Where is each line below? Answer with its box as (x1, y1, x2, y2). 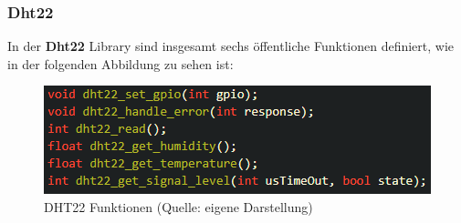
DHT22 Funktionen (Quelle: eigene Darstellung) (44, 198, 313, 216)
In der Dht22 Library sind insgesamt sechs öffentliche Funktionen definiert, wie (7, 36, 455, 56)
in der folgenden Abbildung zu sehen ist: (7, 54, 234, 73)
